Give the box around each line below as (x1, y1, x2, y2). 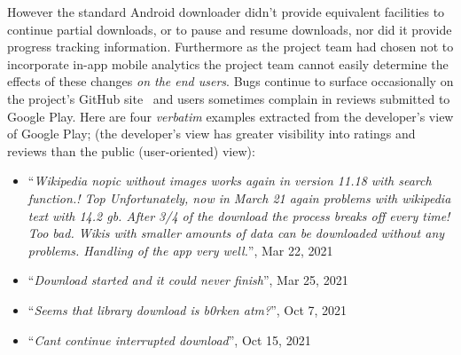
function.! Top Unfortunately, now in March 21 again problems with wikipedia (27, 188, 451, 207)
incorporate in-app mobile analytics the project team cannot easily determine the (7, 54, 449, 73)
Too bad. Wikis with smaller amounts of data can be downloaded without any (27, 224, 445, 242)
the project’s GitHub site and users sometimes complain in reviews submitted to (7, 89, 450, 107)
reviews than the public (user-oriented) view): (7, 141, 255, 160)
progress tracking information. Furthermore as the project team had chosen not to (7, 37, 454, 56)
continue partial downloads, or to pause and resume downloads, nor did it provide (7, 20, 452, 38)
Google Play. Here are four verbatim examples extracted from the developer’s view (7, 106, 454, 125)
